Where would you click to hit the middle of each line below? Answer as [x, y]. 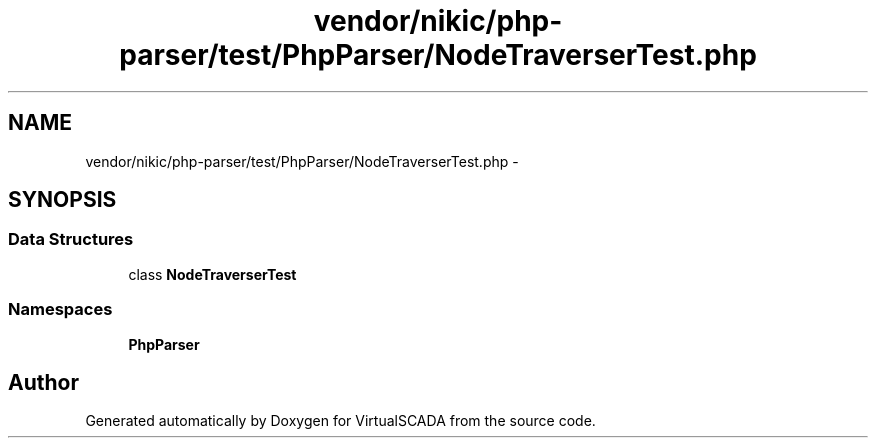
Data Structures [71, 239]
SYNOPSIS [62, 200]
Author [43, 382]
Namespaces [60, 309]
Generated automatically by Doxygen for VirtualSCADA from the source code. [340, 421]
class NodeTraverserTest [212, 274]
